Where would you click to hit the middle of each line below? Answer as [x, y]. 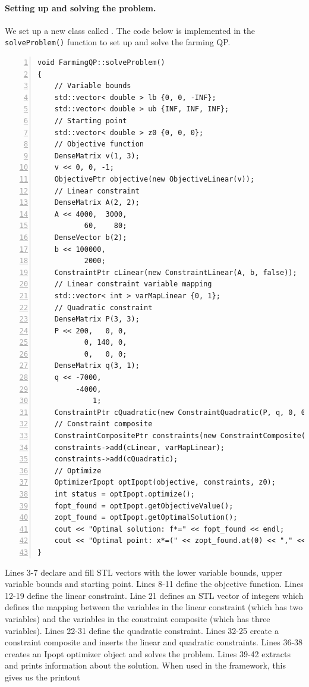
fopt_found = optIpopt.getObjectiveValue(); [144, 506]
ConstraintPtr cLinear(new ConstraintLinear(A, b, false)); [176, 272]
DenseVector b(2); [91, 237]
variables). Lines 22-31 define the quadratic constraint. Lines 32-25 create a [142, 630]
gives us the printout [42, 677]
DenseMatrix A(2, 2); [97, 203]
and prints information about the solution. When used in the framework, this [146, 665]
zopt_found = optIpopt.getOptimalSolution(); [146, 518]
